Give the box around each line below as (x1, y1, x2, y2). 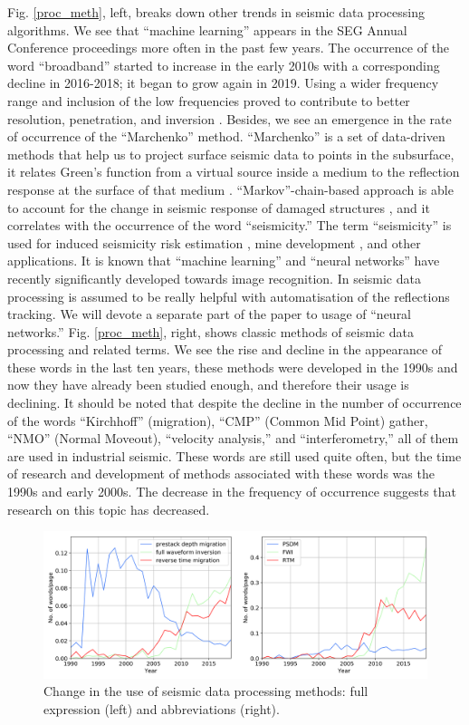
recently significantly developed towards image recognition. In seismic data (7, 268, 421, 287)
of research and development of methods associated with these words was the (7, 464, 435, 483)
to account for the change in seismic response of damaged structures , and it (7, 198, 430, 217)
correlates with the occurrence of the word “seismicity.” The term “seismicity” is (7, 216, 452, 235)
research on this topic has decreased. (7, 499, 210, 518)
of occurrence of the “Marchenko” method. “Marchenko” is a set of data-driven (7, 127, 445, 146)
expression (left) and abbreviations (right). (43, 699, 280, 718)
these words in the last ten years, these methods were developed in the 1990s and (7, 357, 458, 376)
